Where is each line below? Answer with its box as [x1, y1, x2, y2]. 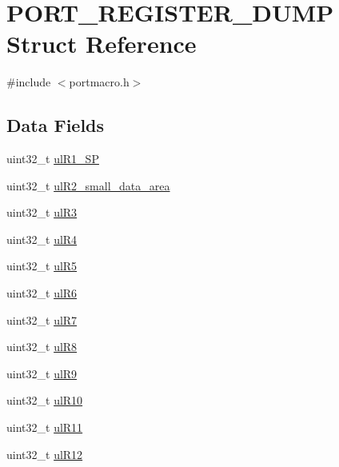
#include [6, 74, 51, 90]
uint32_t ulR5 [6, 257, 78, 274]
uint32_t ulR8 [6, 338, 78, 355]
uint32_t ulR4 [6, 230, 78, 247]
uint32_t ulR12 [6, 445, 83, 462]
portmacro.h [69, 74, 130, 90]
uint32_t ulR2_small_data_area [6, 177, 170, 194]
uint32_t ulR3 [6, 204, 78, 221]
